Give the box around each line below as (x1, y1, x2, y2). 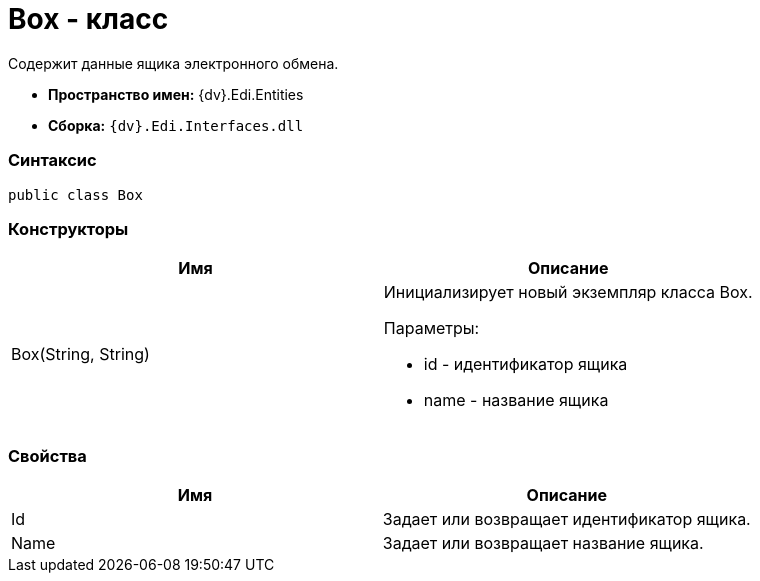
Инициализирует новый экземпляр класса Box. (383, 282, 753, 303)
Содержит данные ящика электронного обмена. (8, 54, 339, 72)
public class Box (8, 186, 143, 203)
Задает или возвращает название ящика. (382, 533, 704, 553)
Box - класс (8, 2, 169, 36)
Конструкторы (8, 218, 129, 239)
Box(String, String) (11, 344, 150, 365)
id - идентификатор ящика (423, 354, 628, 375)
